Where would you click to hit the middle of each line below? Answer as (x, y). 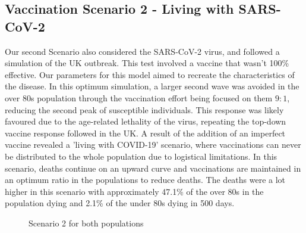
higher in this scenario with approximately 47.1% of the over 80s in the (134, 191)
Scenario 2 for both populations (86, 223)
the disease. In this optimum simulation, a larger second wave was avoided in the (152, 86)
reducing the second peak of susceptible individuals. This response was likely (144, 109)
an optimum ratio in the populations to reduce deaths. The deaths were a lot (145, 180)
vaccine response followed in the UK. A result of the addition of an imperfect (145, 133)
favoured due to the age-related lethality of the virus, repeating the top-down (146, 121)
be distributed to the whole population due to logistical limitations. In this (141, 156)
